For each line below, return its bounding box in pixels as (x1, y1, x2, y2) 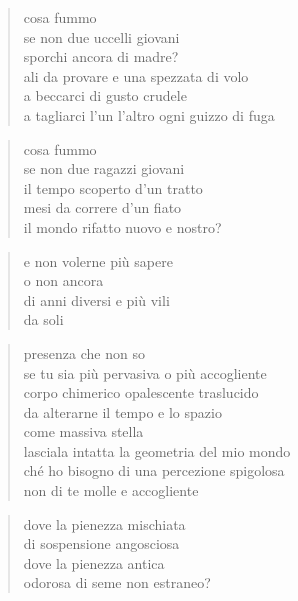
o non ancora (23, 270, 104, 291)
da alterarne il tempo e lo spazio (23, 401, 222, 422)
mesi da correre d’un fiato (23, 197, 182, 218)
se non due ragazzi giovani (23, 158, 185, 179)
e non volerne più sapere (23, 250, 173, 271)
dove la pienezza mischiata (23, 513, 186, 534)
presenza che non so (23, 342, 145, 363)
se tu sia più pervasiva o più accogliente (23, 362, 267, 383)
